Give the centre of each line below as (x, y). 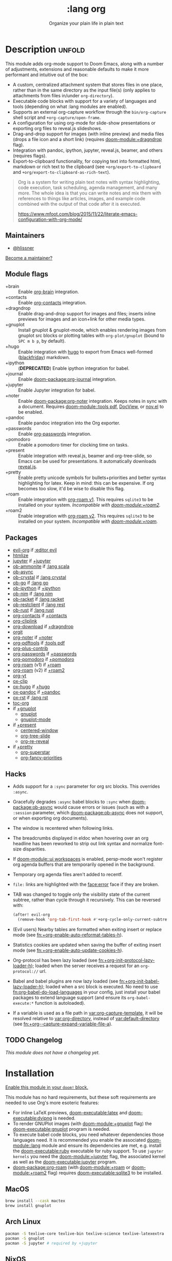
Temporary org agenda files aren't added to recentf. (68, 874)
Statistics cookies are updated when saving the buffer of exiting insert (87, 945)
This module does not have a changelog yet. (53, 1052)
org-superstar (35, 752)
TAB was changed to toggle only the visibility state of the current (81, 894)
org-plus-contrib (30, 648)
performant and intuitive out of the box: (47, 75)
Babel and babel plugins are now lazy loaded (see (65, 981)
